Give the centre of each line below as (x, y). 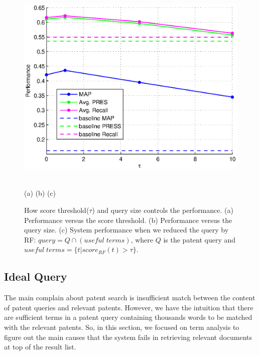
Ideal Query (36, 276)
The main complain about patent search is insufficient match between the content (130, 298)
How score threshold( (57, 210)
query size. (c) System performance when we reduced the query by (126, 230)
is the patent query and (200, 239)
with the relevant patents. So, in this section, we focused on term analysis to (122, 327)
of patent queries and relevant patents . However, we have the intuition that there (129, 307)
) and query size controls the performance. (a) (163, 210)
